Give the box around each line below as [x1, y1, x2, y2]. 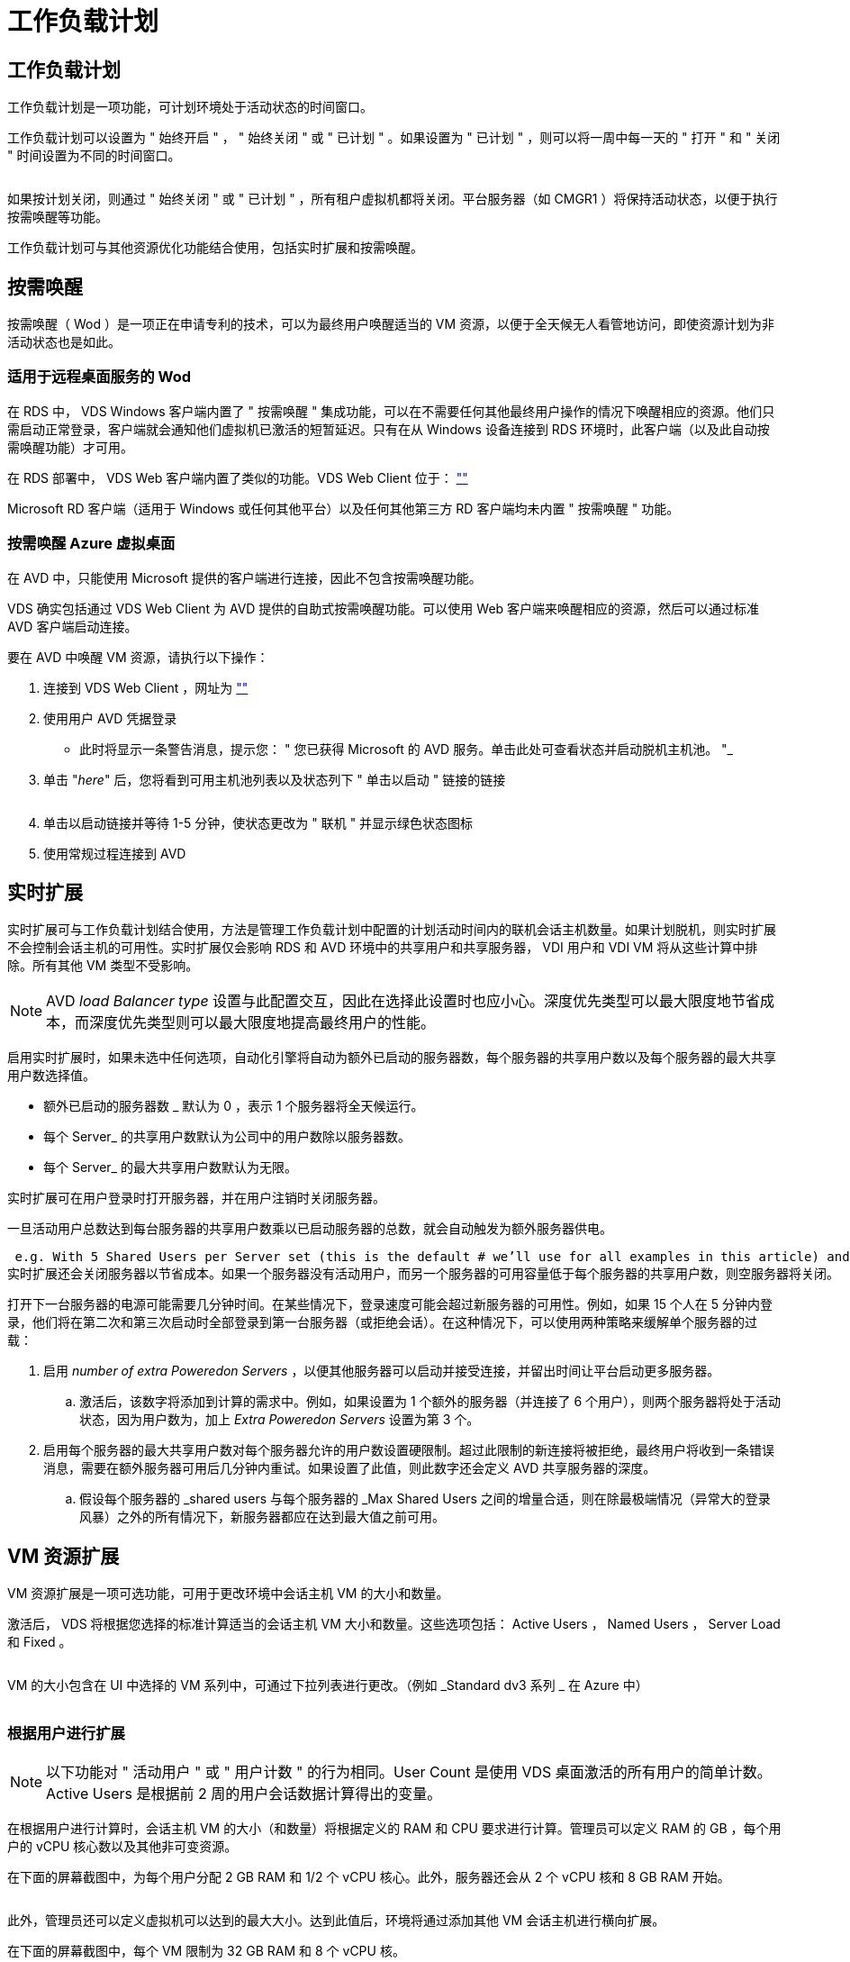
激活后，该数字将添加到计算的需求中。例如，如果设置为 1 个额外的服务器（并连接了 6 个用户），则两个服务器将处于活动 [79, 1394, 782, 1410]
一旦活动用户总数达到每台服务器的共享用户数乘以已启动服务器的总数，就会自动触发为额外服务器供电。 [7, 1221, 612, 1237]
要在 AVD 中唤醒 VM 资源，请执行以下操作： [7, 649, 269, 665]
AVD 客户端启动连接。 [7, 618, 138, 634]
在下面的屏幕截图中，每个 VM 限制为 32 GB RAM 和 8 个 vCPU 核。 [7, 1942, 405, 1958]
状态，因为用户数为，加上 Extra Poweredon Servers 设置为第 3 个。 [79, 1412, 480, 1428]
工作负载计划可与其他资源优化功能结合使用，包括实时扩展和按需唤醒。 [7, 240, 423, 256]
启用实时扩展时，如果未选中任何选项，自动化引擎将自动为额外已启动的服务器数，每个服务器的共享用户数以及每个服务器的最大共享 [7, 1049, 776, 1066]
